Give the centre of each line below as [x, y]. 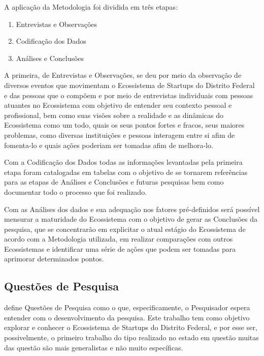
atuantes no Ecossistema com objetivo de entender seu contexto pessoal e [118, 105]
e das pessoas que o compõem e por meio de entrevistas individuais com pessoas [129, 95]
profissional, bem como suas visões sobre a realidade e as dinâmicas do [114, 115]
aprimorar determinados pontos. [54, 259]
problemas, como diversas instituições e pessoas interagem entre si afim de [120, 135]
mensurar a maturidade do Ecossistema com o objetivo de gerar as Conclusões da [131, 219]
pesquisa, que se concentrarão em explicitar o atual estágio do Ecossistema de [125, 229]
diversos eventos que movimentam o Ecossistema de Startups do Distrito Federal [129, 85]
